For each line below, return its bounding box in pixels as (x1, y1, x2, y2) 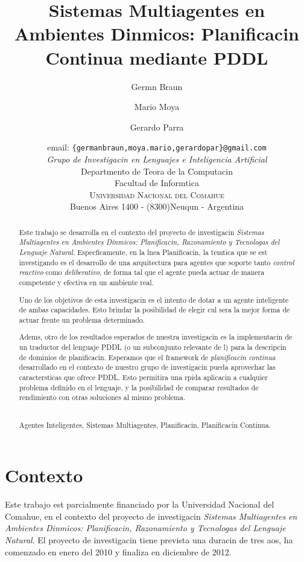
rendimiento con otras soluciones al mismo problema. (19, 392, 186, 402)
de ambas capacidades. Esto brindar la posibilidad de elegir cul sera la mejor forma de (19, 305, 290, 315)
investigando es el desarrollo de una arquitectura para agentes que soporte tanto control (19, 257, 294, 267)
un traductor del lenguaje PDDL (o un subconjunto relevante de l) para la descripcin (19, 342, 287, 352)
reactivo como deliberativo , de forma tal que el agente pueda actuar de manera (19, 267, 265, 277)
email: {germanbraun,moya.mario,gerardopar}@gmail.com (47, 141, 267, 153)
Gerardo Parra (130, 120, 184, 133)
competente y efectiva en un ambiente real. (19, 277, 154, 287)
